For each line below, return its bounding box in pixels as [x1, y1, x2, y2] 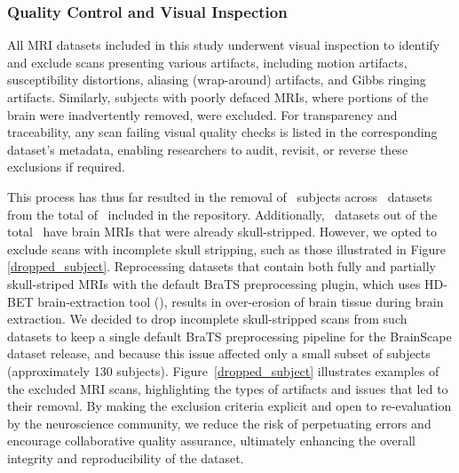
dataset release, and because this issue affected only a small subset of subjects [7, 344, 431, 363]
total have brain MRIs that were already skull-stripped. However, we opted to [7, 222, 437, 241]
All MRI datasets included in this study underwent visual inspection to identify [7, 36, 440, 54]
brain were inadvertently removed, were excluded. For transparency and [7, 105, 398, 124]
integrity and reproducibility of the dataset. [7, 448, 244, 467]
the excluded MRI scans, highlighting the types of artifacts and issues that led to [7, 379, 448, 397]
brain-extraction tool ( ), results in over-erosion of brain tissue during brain [37, 292, 444, 310]
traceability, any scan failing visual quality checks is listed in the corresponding [7, 123, 438, 141]
